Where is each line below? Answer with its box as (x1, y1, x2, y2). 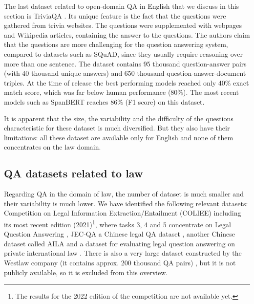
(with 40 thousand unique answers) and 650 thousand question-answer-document (4, 68, 246, 78)
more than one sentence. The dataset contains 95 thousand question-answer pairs (4, 58, 247, 68)
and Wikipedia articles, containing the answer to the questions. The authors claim (4, 29, 250, 40)
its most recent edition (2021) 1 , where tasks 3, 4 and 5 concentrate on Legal (4, 217, 231, 229)
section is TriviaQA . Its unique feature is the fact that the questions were (4, 10, 226, 21)
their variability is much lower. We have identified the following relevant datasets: (4, 198, 248, 208)
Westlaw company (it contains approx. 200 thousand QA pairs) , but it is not (4, 257, 236, 267)
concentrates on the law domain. (4, 142, 101, 152)
